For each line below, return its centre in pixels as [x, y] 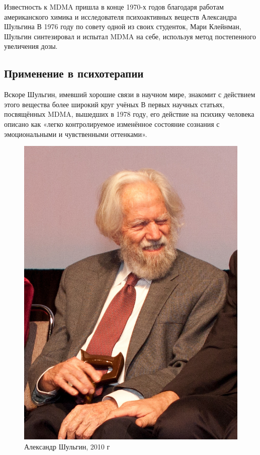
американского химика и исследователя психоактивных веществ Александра [120, 16]
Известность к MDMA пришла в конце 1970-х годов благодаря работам [114, 7]
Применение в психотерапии [74, 73]
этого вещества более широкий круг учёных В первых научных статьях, [114, 104]
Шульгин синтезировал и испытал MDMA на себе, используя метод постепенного [130, 36]
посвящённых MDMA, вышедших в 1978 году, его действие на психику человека [129, 114]
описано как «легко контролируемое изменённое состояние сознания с [112, 124]
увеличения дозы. [31, 46]
